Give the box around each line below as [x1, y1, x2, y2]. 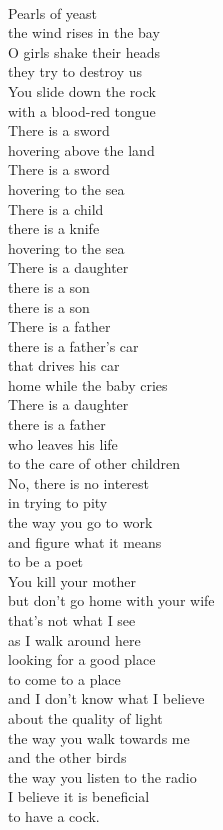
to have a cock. [8, 805, 100, 826]
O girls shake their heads [8, 41, 160, 62]
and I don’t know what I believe [8, 688, 205, 709]
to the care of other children [8, 453, 181, 474]
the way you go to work [8, 512, 153, 533]
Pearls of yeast [8, 2, 98, 23]
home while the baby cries [8, 374, 168, 395]
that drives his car [8, 355, 120, 376]
